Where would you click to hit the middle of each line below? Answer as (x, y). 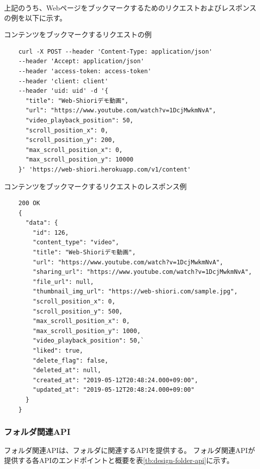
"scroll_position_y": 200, (70, 140)
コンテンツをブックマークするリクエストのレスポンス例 (95, 186)
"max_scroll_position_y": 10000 (79, 160)
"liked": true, (58, 351)
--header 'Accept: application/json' (81, 61)
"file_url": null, (63, 282)
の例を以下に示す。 (35, 17)
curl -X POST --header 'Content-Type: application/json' (115, 51)
